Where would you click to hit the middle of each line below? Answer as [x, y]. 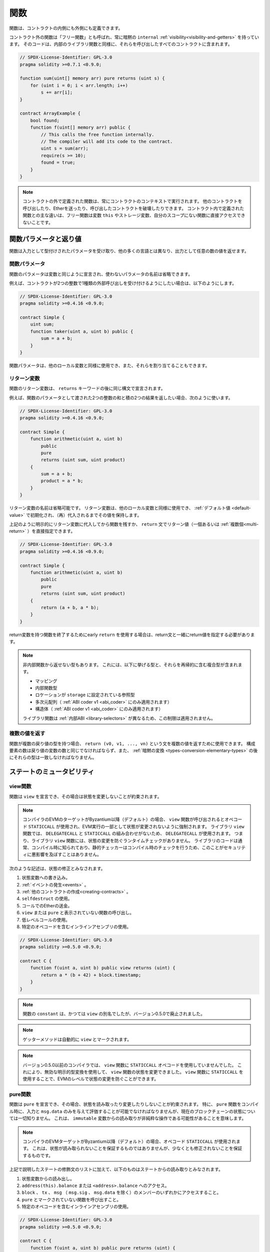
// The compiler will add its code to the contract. [107, 141]
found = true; [58, 163]
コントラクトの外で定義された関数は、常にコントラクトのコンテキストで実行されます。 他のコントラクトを [132, 201]
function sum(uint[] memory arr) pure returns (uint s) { [92, 78]
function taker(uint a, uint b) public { [82, 331]
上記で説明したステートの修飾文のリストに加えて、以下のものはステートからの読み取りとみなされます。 [116, 1169]
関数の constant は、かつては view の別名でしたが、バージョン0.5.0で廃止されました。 [114, 1014]
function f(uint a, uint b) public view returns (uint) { [103, 968]
